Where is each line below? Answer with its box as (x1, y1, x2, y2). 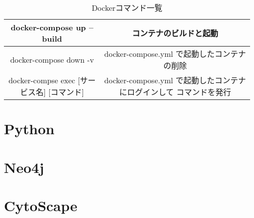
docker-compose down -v (10, 53, 94, 65)
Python (4, 119, 55, 139)
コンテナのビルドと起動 (132, 27, 218, 39)
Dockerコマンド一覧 (91, 2, 163, 13)
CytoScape (4, 195, 78, 215)
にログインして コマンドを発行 (119, 86, 231, 97)
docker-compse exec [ (8, 74, 80, 86)
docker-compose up (10, 22, 86, 33)
